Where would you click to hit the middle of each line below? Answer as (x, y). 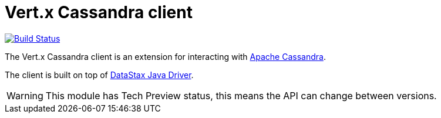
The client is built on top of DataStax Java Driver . (99, 75)
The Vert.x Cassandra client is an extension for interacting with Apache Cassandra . (165, 56)
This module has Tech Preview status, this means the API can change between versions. (241, 95)
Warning (25, 95)
